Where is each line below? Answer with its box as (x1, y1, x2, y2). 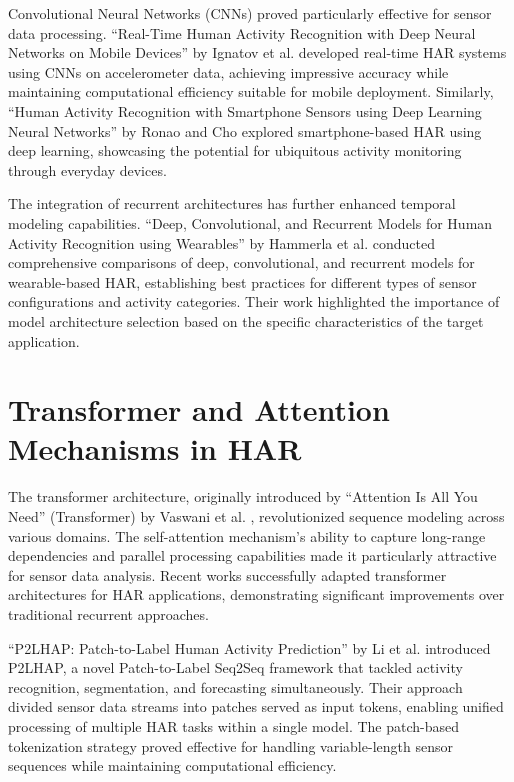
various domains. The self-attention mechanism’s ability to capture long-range (8, 525, 486, 546)
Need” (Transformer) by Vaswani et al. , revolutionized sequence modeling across (8, 506, 505, 526)
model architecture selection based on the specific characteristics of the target (8, 310, 484, 331)
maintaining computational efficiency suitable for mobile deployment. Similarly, (8, 81, 494, 102)
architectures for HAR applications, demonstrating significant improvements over (8, 584, 505, 605)
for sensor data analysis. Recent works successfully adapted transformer (8, 564, 447, 585)
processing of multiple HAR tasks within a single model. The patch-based (8, 715, 460, 736)
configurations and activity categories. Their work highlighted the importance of (8, 291, 500, 312)
